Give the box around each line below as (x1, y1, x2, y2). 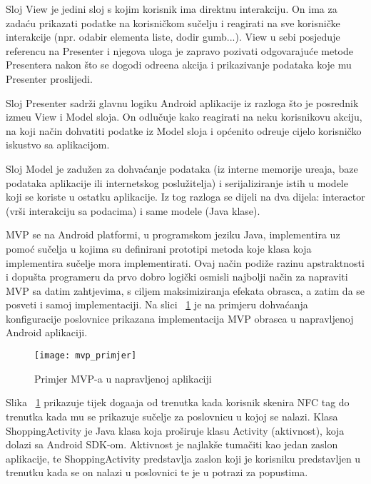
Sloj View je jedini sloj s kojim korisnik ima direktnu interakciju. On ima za (6, 1, 337, 16)
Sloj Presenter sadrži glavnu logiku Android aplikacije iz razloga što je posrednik (6, 95, 359, 110)
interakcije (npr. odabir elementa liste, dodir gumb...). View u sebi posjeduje (6, 29, 340, 44)
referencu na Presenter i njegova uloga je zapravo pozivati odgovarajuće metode (6, 43, 353, 58)
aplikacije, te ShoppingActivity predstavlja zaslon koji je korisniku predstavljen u (6, 450, 361, 465)
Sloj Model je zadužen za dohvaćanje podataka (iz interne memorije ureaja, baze (6, 161, 358, 176)
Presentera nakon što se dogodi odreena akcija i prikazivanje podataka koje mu (6, 57, 352, 72)
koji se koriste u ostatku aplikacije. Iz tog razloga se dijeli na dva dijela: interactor (6, 189, 365, 204)
